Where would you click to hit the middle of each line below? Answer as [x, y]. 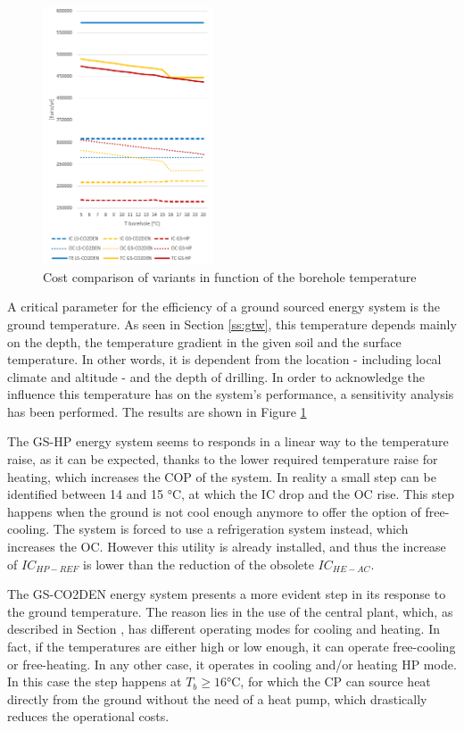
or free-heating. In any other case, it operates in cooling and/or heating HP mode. [232, 664]
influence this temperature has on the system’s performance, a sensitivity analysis [231, 394]
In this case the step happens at [95, 681]
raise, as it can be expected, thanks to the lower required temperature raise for [223, 459]
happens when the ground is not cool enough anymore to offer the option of [214, 511]
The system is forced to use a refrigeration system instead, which [231, 529]
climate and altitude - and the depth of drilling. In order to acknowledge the [216, 376]
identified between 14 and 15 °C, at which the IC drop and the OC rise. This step [231, 494]
